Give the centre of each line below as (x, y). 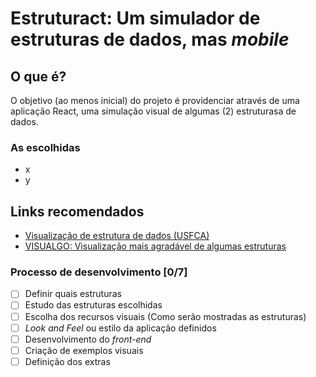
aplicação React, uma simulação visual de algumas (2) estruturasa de (153, 111)
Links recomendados (77, 211)
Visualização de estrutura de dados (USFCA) (117, 236)
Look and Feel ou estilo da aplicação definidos (120, 328)
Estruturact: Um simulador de (135, 18)
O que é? (38, 76)
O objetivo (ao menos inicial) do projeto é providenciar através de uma (155, 100)
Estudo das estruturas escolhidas (93, 305)
